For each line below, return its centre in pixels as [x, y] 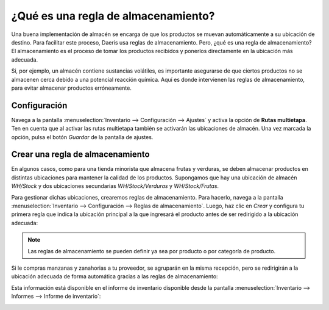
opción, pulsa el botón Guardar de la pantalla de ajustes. [82, 137]
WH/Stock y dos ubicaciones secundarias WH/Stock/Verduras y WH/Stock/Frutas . [115, 186]
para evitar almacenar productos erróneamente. [72, 88]
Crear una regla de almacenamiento [80, 155]
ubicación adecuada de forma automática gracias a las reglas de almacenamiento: [115, 276]
